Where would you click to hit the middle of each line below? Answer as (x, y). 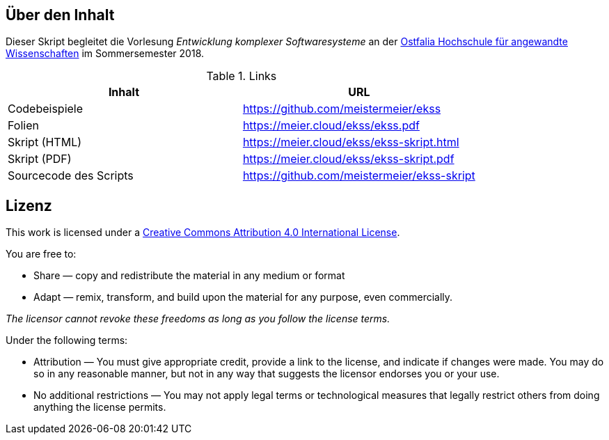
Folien (23, 126)
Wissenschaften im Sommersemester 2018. (105, 54)
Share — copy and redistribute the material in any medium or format (189, 276)
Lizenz (29, 205)
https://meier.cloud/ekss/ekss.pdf (331, 126)
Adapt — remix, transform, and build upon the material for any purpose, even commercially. (243, 297)
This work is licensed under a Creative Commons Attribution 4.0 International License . (203, 233)
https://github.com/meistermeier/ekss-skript (359, 176)
